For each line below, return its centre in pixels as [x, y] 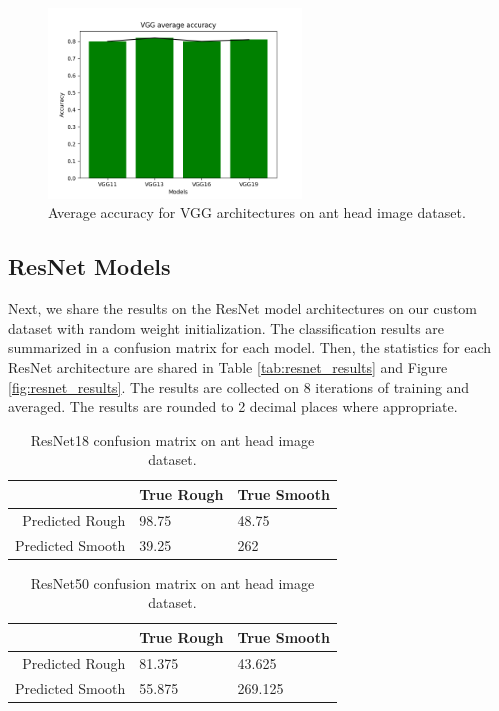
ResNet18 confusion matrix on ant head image [172, 439]
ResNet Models [89, 266]
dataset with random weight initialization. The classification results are [226, 327]
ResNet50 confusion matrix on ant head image [172, 582]
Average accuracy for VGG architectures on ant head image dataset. [257, 212]
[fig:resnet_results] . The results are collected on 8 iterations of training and [239, 386]
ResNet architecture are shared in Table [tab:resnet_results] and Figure [228, 366]
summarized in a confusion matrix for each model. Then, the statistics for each [250, 347]
